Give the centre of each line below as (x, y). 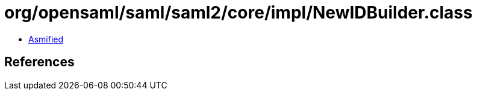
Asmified (46, 39)
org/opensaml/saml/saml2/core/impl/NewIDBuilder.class (238, 13)
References (39, 62)
